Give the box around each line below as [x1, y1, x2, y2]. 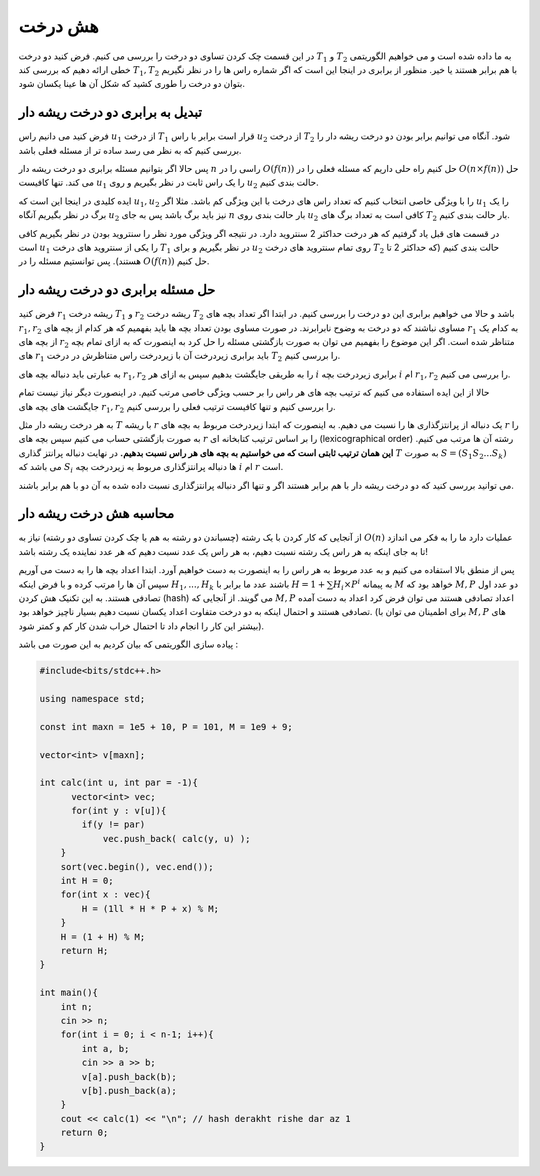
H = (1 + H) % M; [60, 931, 146, 942]
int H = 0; [60, 875, 114, 887]
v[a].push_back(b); [81, 1071, 177, 1082]
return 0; [60, 1127, 109, 1139]
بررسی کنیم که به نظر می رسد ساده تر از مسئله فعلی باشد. [18, 144, 242, 156]
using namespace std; [39, 693, 146, 704]
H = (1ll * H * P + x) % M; [81, 903, 220, 914]
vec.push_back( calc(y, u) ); [102, 833, 251, 844]
